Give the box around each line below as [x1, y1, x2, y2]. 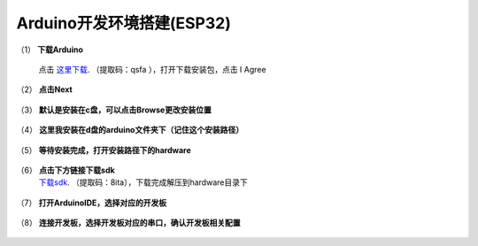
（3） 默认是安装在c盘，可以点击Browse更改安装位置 [16, 104, 212, 115]
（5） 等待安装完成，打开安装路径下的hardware [16, 144, 191, 155]
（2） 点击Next [16, 84, 73, 95]
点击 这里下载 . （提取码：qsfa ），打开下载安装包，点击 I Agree [38, 64, 266, 74]
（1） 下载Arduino [16, 44, 84, 55]
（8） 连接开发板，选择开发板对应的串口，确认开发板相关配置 [16, 218, 241, 228]
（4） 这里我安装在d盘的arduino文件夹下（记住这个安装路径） [16, 125, 243, 135]
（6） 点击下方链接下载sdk [16, 165, 115, 175]
